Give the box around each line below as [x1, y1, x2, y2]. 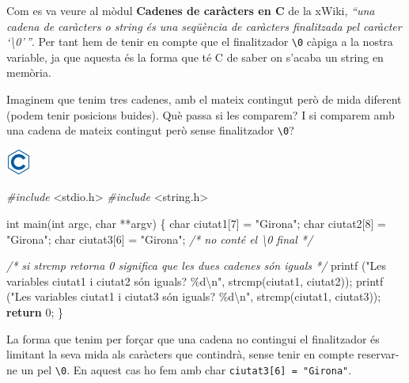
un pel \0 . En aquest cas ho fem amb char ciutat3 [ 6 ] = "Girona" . [21, 361, 352, 377]
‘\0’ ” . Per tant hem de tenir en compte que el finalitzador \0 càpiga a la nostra [6, 33, 393, 50]
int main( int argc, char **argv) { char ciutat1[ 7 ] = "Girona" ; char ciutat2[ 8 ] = [6, 215, 386, 232]
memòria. [6, 64, 51, 81]
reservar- [357, 346, 400, 362]
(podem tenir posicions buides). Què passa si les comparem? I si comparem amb [6, 106, 395, 123]
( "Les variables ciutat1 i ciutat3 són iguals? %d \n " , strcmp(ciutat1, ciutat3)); [6, 288, 381, 305]
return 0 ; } [6, 304, 64, 320]
